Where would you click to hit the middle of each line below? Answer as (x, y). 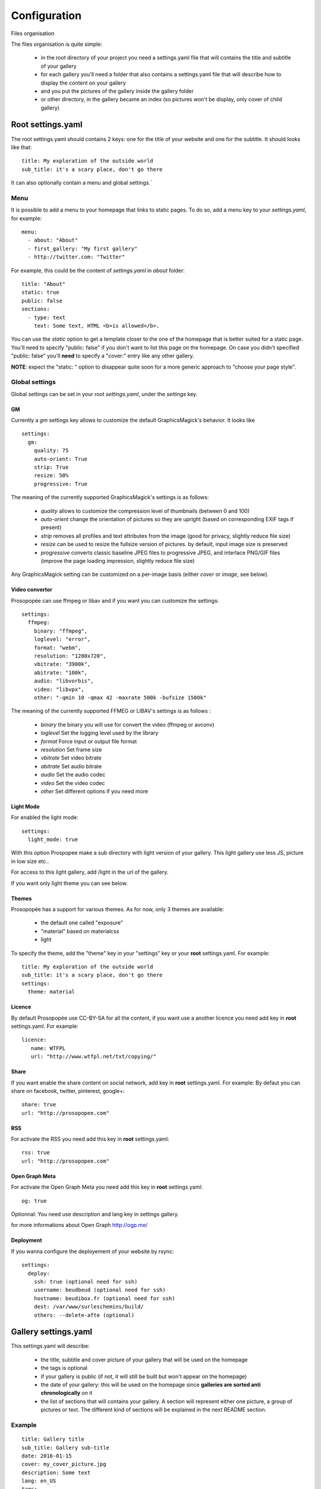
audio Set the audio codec (73, 775)
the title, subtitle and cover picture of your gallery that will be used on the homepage (144, 1359)
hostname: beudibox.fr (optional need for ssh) (104, 1298)
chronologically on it (67, 1393)
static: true (40, 292)
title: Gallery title (53, 1439)
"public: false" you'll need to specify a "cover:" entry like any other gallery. (103, 356)
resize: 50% (51, 476)
